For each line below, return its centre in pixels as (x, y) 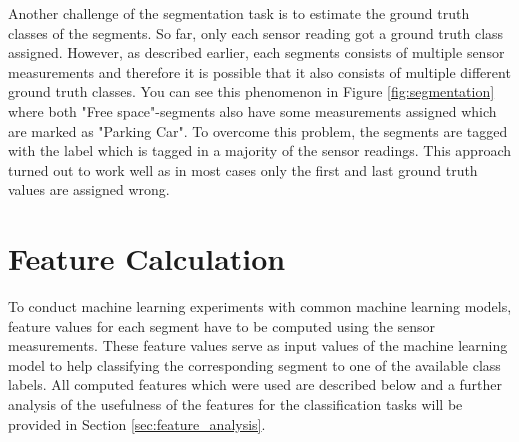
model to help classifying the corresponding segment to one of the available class (254, 364)
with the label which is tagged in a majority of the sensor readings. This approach (259, 150)
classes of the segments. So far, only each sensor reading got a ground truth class (256, 32)
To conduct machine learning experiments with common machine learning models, (260, 306)
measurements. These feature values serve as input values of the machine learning (258, 345)
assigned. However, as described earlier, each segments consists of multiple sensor (256, 52)
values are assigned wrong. (89, 189)
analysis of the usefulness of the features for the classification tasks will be (235, 404)
